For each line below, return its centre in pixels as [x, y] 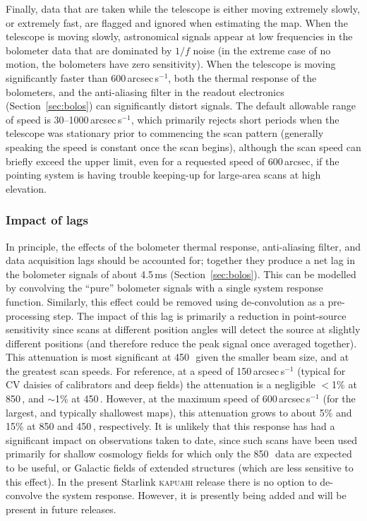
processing [28, 315]
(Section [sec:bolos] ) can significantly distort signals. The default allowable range [181, 106]
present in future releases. [61, 509]
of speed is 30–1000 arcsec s [64, 119]
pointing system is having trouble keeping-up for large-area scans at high [163, 175]
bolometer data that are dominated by [89, 50]
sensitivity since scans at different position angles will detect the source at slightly [183, 329]
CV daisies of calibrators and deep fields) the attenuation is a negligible [161, 384]
